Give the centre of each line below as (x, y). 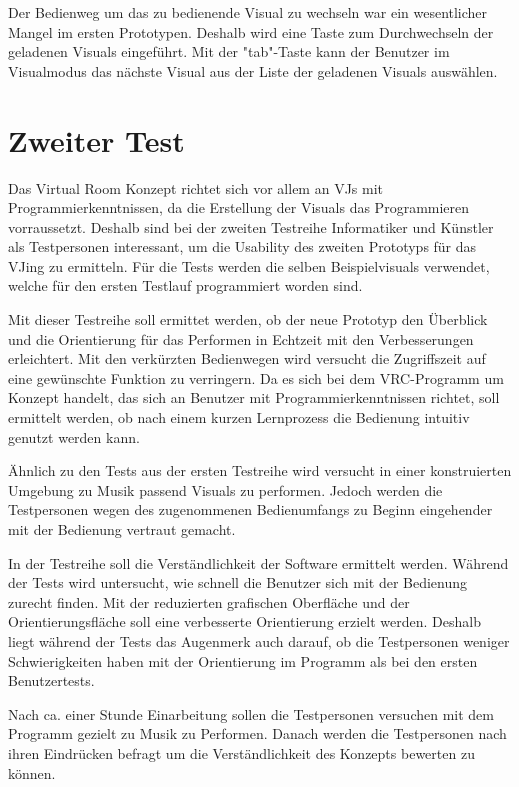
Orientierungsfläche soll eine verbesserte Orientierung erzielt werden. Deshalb (244, 621)
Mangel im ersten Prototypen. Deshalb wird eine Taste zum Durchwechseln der (251, 31)
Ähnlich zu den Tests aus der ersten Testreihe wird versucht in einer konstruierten (260, 470)
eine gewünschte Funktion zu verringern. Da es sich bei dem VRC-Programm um (256, 377)
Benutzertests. (51, 680)
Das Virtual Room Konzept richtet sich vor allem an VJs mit (196, 187)
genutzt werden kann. (74, 436)
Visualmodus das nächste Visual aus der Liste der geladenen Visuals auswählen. (253, 70)
